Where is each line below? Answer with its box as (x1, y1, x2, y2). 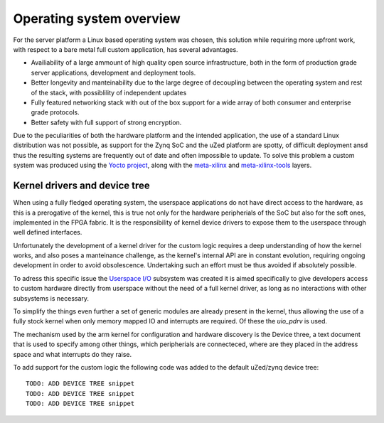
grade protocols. (31, 108, 80, 117)
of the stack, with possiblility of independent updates (31, 88, 187, 97)
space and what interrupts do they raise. (13, 350, 132, 358)
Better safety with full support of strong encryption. (31, 118, 182, 127)
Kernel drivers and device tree (13, 180, 151, 192)
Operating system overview (13, 11, 181, 26)
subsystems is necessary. (13, 294, 89, 302)
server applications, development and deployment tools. (31, 68, 196, 77)
